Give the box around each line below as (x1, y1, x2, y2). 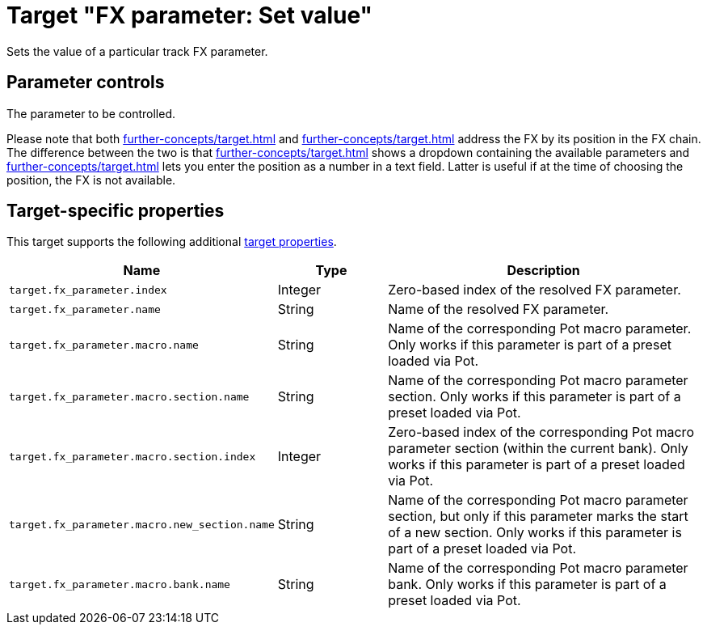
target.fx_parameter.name (9, 303, 161, 315)
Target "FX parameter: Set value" (6, 2, 373, 29)
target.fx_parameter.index (9, 283, 167, 296)
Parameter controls (6, 72, 165, 93)
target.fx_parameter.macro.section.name (9, 390, 250, 403)
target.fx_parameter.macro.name (9, 338, 199, 351)
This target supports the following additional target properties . (6, 235, 337, 249)
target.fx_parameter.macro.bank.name (9, 578, 230, 591)
